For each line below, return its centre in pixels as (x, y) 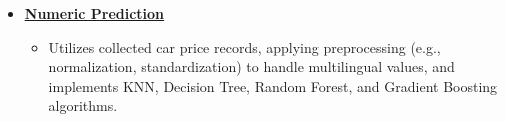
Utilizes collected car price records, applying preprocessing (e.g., (244, 46)
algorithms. (83, 105)
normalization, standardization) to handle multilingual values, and (251, 66)
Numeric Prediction (94, 13)
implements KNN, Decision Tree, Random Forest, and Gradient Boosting (273, 85)
